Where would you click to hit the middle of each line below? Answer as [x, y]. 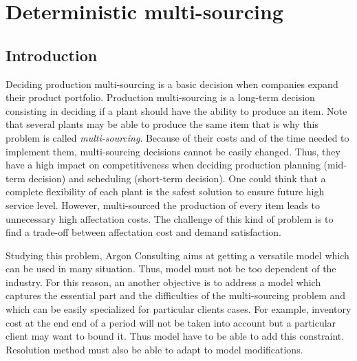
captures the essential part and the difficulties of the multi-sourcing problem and [176, 295]
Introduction [52, 55]
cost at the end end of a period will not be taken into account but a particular [171, 322]
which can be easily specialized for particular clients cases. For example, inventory [178, 309]
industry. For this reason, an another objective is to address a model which [163, 282]
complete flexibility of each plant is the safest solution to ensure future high [165, 192]
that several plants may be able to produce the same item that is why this [162, 124]
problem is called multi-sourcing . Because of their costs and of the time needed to [177, 137]
